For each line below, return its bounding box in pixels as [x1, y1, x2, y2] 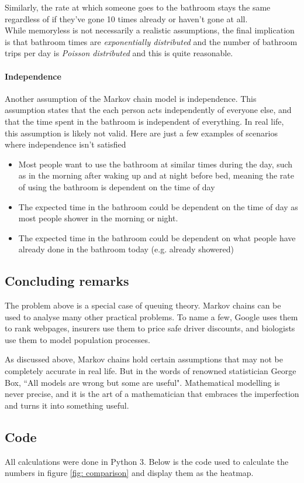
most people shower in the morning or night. [18, 212, 178, 224]
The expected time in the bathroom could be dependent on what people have [18, 231, 296, 244]
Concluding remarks [5, 272, 129, 290]
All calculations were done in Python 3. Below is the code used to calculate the [5, 455, 289, 467]
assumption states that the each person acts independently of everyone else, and [5, 104, 292, 116]
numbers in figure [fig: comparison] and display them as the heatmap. [5, 467, 254, 479]
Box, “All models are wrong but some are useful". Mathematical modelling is [5, 376, 280, 388]
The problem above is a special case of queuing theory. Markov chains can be [5, 299, 281, 311]
